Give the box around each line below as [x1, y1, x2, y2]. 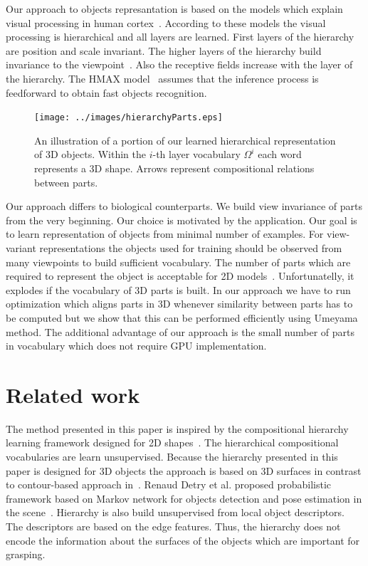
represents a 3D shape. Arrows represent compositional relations [34, 161, 315, 175]
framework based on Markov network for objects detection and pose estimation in [6, 491, 362, 505]
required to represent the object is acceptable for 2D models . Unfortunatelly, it [6, 268, 354, 283]
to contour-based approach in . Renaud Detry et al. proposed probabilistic [6, 477, 332, 492]
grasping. [6, 547, 46, 562]
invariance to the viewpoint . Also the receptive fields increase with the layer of [6, 57, 353, 72]
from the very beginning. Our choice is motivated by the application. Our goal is [6, 212, 357, 227]
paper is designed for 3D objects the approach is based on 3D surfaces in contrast [6, 463, 362, 478]
